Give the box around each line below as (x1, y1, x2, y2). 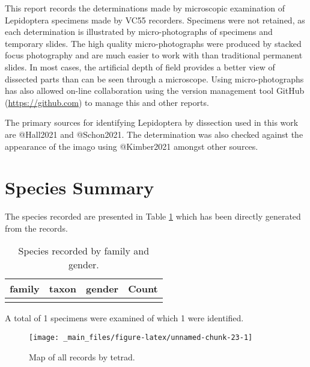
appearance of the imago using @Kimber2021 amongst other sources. (5, 140, 258, 152)
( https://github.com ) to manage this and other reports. (5, 96, 209, 108)
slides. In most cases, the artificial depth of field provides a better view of (5, 60, 275, 73)
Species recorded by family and (18, 244, 150, 258)
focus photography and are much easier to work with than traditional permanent (5, 49, 303, 61)
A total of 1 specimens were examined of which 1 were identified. (5, 312, 244, 324)
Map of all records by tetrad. (29, 350, 135, 363)
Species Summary (5, 175, 154, 200)
